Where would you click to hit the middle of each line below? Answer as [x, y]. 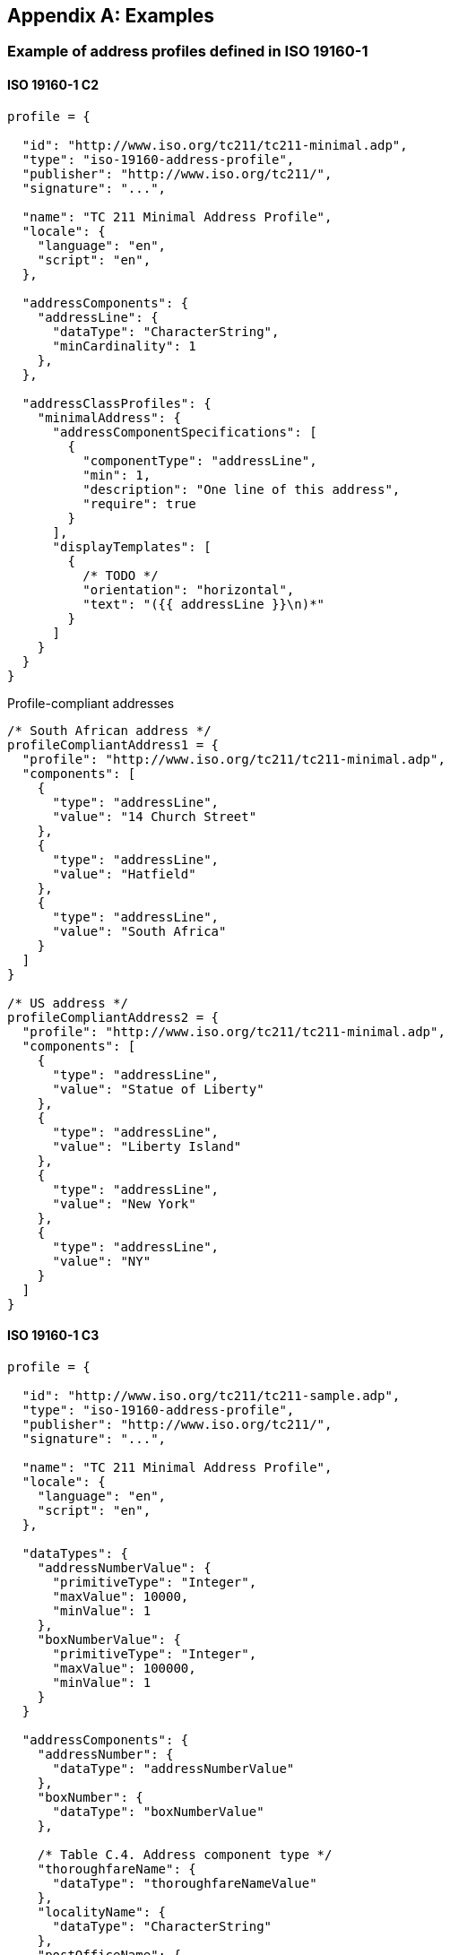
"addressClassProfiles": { [117, 403]
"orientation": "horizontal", [189, 589]
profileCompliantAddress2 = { [113, 1017]
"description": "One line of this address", [242, 489]
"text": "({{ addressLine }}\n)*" [204, 604]
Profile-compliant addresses [91, 703]
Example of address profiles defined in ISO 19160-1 [188, 52]
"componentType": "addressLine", [200, 460]
